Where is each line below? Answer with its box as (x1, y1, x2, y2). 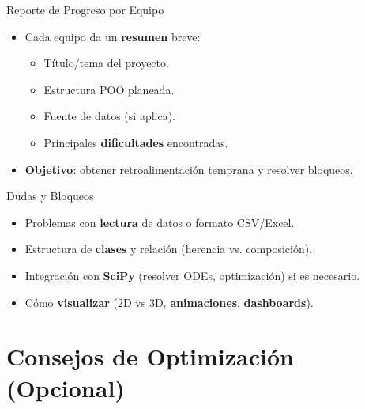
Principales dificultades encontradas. (43, 134, 228, 150)
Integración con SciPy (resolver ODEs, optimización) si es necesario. (24, 267, 360, 283)
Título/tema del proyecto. (43, 55, 169, 71)
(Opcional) (6, 371, 125, 403)
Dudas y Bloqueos (6, 187, 94, 204)
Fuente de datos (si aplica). (43, 108, 175, 124)
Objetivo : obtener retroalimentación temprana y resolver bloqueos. (24, 161, 353, 177)
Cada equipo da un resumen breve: (24, 28, 201, 44)
